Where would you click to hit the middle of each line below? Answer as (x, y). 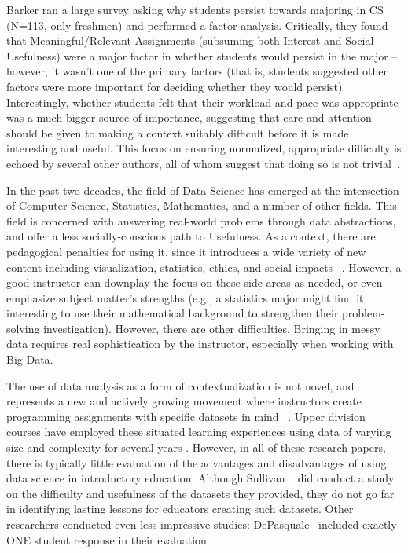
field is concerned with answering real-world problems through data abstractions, (201, 220)
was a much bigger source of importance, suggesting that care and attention (189, 117)
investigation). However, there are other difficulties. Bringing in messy (212, 328)
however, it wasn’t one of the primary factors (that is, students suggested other (197, 71)
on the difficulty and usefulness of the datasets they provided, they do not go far (200, 493)
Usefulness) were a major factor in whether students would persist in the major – (202, 55)
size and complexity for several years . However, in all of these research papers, (196, 447)
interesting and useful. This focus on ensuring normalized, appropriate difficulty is (204, 148)
